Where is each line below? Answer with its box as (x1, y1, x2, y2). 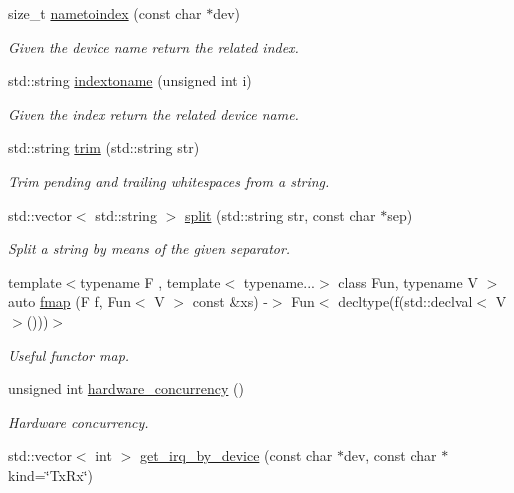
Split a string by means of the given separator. (8, 238, 291, 259)
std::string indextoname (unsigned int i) (8, 70, 252, 91)
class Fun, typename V (338, 271, 478, 292)
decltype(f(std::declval (338, 291, 473, 312)
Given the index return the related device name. (8, 103, 299, 124)
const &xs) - (192, 291, 268, 312)
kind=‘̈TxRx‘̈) (8, 464, 94, 485)
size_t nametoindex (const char (8, 3, 202, 23)
